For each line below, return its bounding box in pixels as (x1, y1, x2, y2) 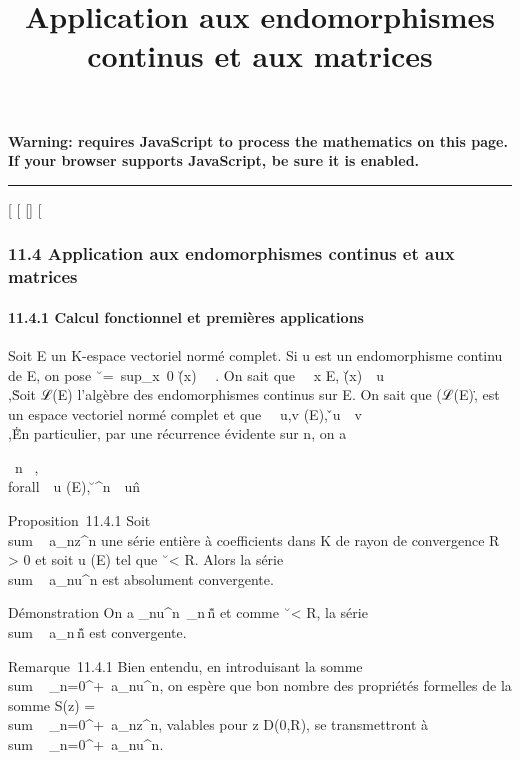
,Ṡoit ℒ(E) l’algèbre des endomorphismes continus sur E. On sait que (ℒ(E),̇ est (8, 384, 500, 405)
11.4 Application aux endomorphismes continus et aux (8, 241, 455, 266)
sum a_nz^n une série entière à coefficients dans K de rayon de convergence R (8, 529, 500, 550)
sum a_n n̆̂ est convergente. (8, 622, 187, 643)
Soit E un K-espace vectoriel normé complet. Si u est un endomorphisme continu (8, 344, 503, 365)
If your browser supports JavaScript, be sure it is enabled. (8, 150, 420, 171)
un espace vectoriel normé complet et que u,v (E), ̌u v (8, 403, 362, 424)
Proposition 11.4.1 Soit (8, 510, 151, 531)
